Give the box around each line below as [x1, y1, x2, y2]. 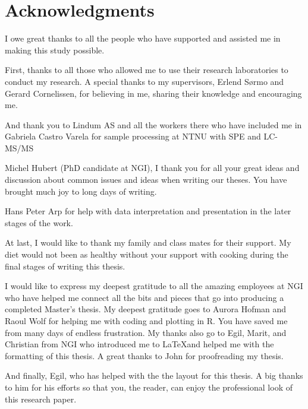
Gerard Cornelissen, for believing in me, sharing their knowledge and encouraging [5, 87, 302, 99]
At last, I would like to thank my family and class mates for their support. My [5, 236, 291, 249]
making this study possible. [5, 43, 105, 56]
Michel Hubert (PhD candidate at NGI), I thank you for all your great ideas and [5, 161, 300, 174]
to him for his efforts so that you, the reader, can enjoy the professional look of [5, 381, 293, 393]
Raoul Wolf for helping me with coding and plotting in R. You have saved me [5, 315, 288, 326]
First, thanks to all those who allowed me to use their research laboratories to [5, 64, 288, 76]
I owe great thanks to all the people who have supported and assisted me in [5, 32, 281, 45]
